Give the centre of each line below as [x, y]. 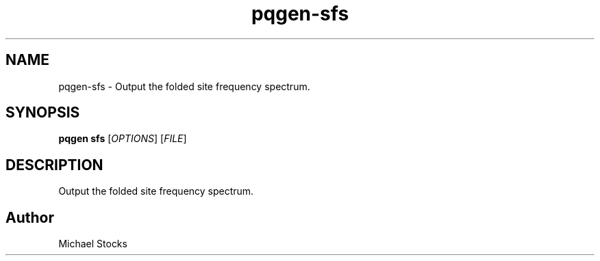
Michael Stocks [93, 244]
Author [30, 217]
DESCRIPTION [54, 165]
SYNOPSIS [43, 113]
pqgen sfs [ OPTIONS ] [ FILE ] [123, 139]
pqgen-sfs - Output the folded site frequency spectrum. [184, 86]
